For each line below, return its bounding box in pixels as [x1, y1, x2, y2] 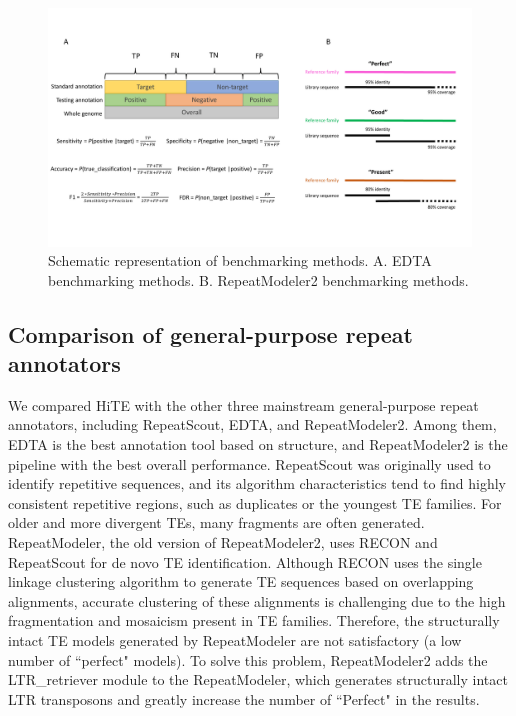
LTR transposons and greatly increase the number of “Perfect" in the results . [8, 688, 480, 709]
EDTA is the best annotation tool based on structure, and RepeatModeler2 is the [8, 434, 508, 455]
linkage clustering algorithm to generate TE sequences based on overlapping [8, 571, 474, 592]
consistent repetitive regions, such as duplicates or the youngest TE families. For [8, 492, 502, 513]
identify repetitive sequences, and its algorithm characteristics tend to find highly [8, 473, 506, 494]
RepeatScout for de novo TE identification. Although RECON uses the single [8, 551, 482, 572]
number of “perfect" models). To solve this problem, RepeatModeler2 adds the [8, 649, 488, 670]
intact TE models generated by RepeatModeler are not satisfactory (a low [8, 630, 462, 650]
